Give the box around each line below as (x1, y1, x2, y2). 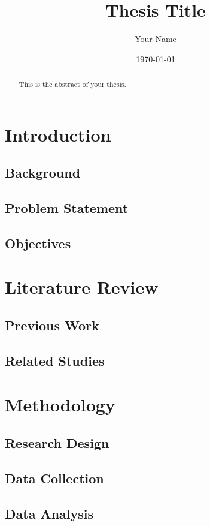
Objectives (5, 233, 71, 252)
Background (5, 163, 81, 182)
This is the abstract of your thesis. (19, 79, 126, 89)
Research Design (5, 434, 109, 452)
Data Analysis (5, 504, 94, 522)
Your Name (135, 32, 176, 45)
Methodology (5, 392, 115, 417)
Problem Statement (5, 199, 129, 217)
